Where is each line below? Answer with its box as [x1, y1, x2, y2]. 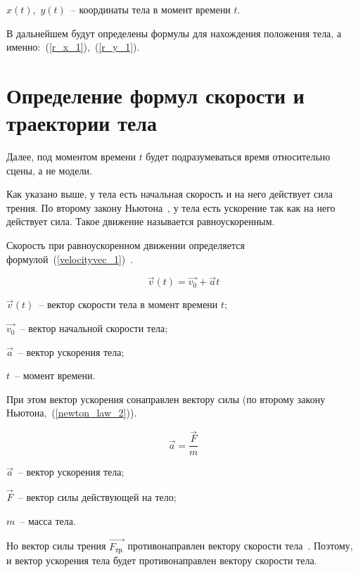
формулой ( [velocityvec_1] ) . [6, 251, 134, 266]
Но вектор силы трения [6, 538, 106, 553]
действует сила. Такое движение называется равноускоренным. [6, 214, 275, 229]
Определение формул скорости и [6, 80, 305, 109]
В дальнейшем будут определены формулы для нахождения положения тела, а [6, 25, 342, 40]
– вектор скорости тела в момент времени [39, 297, 218, 312]
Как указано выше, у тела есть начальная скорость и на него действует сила [6, 186, 333, 201]
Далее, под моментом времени [6, 149, 136, 164]
